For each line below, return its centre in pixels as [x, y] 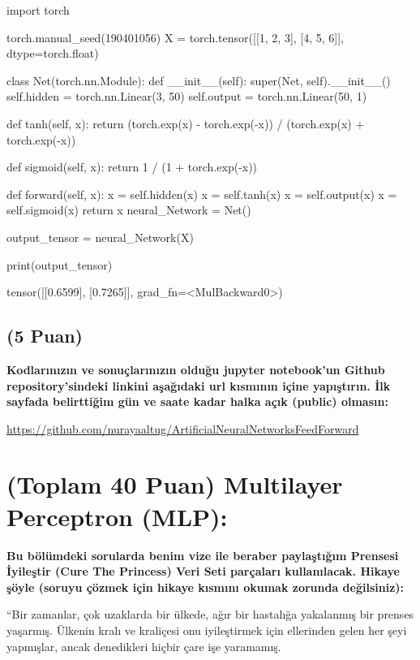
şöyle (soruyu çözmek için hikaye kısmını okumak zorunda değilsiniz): [206, 587]
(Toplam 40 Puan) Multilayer [175, 484]
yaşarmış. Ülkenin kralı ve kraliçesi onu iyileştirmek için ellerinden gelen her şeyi [207, 630]
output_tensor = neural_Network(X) [100, 237]
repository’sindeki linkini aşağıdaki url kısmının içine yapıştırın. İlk [199, 385]
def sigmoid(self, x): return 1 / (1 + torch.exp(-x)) [132, 167]
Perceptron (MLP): [117, 516]
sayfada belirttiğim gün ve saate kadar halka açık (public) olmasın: [197, 401]
